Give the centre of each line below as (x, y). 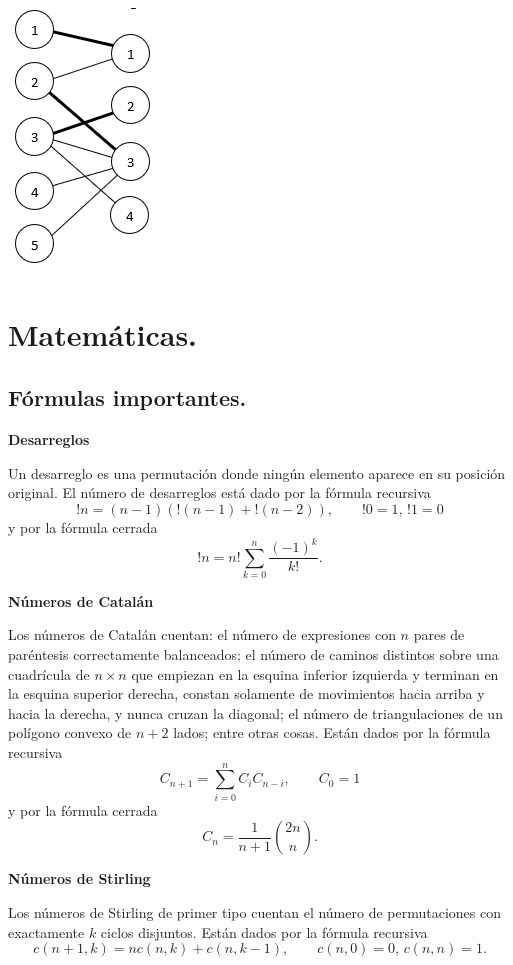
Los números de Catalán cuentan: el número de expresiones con (202, 634)
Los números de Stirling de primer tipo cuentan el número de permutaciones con (254, 911)
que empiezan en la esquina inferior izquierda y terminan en (315, 673)
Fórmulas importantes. (127, 397)
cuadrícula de (49, 673)
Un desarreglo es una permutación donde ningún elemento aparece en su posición (257, 472)
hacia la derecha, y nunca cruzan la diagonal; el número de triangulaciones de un (255, 712)
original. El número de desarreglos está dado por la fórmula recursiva (219, 492)
